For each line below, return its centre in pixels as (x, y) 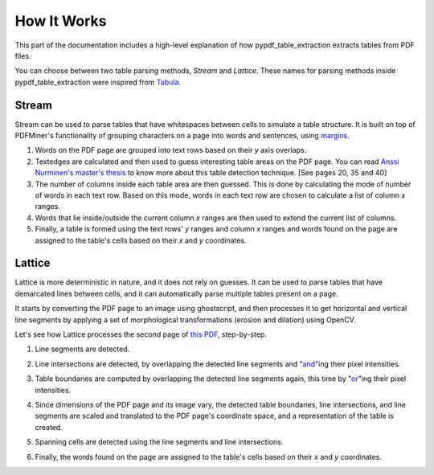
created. (49, 427)
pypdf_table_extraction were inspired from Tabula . (98, 82)
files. (23, 55)
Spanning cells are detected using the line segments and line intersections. (159, 442)
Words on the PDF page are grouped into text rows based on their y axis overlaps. (171, 150)
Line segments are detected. (82, 349)
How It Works (61, 21)
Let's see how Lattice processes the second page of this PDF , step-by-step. (141, 334)
